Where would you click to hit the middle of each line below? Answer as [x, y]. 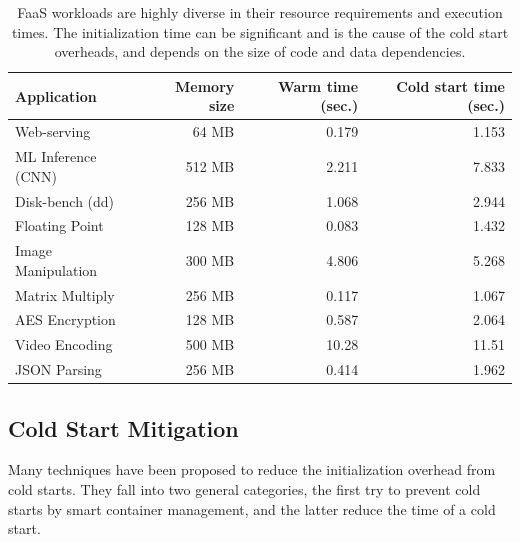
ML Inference [56, 156]
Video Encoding [64, 344]
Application [56, 95]
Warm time [318, 85]
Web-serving [53, 131]
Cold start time [450, 85]
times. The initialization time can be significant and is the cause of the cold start [260, 31]
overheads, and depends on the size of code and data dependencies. [260, 51]
